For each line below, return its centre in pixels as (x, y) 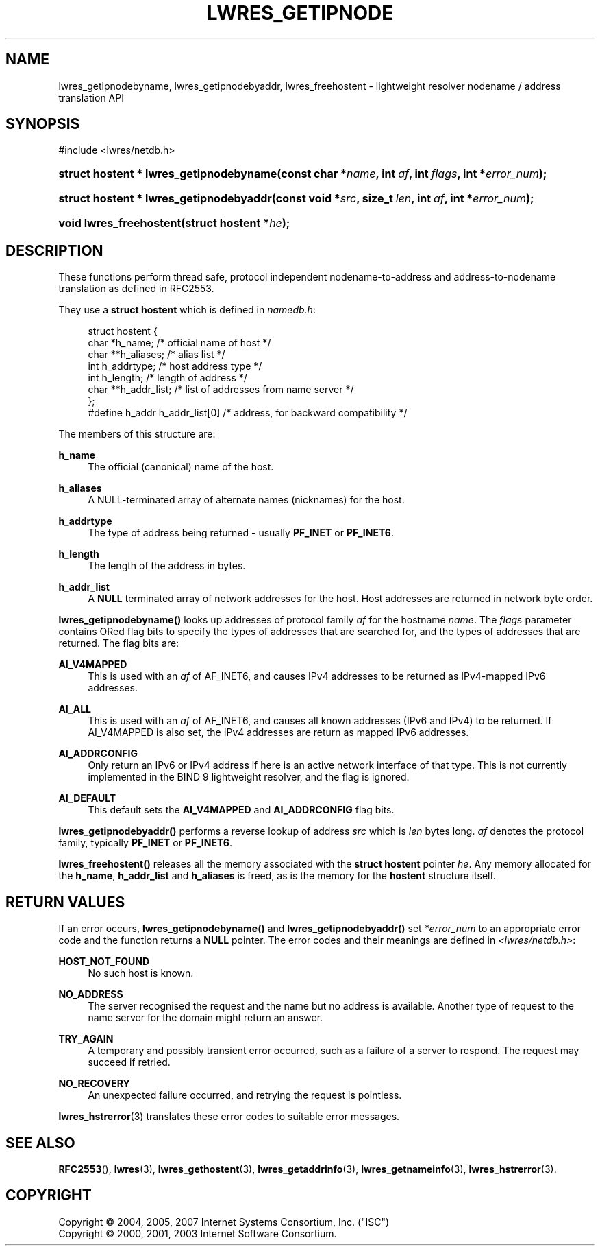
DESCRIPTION (54, 250)
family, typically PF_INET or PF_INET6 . (145, 843)
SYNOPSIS (43, 124)
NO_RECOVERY (94, 1084)
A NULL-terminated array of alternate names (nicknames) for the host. (246, 500)
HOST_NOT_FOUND (104, 962)
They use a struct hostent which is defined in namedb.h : (187, 310)
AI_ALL (75, 709)
